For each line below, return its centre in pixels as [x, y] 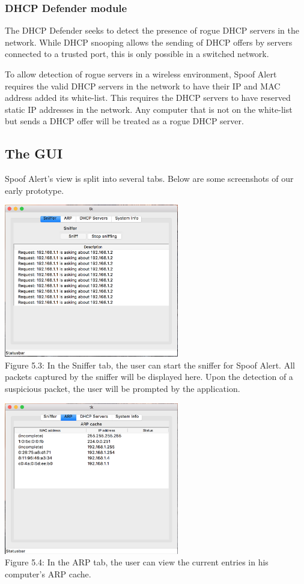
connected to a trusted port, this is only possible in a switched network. [137, 54]
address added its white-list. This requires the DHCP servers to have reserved [148, 98]
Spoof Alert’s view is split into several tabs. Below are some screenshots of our [149, 179]
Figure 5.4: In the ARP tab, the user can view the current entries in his [137, 562]
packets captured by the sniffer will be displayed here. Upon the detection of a [149, 377]
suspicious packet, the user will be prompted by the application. [123, 388]
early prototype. [35, 190]
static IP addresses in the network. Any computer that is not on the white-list [149, 109]
